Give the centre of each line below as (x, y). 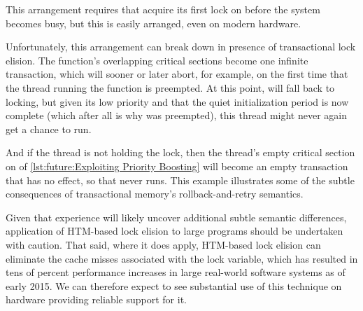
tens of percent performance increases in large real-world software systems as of (176, 272)
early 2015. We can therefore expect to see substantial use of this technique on (174, 285)
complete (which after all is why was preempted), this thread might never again (177, 115)
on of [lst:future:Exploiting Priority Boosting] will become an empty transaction (177, 166)
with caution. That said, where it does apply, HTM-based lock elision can (163, 244)
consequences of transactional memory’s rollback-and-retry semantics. (155, 194)
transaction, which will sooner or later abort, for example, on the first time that (177, 74)
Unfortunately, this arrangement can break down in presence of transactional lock (181, 47)
